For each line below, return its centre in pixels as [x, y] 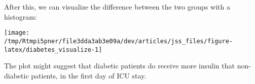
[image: [17, 33]
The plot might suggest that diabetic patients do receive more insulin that [119, 66]
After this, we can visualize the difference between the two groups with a [117, 7]
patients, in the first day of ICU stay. [89, 75]
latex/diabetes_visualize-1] [53, 50]
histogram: [21, 16]
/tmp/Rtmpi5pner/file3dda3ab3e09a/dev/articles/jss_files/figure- [119, 41]
